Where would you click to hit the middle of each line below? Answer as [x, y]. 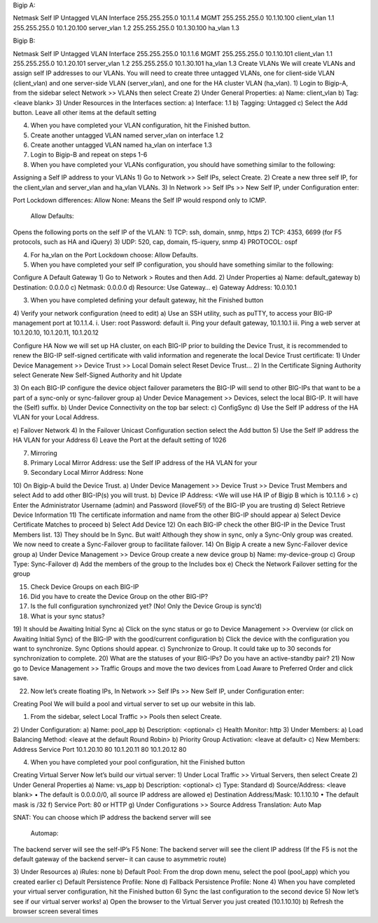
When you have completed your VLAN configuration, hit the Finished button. [141, 126]
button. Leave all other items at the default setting [85, 112]
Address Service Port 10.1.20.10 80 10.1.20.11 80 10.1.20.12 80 [100, 749]
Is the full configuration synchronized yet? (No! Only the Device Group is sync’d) [146, 606]
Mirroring [44, 453]
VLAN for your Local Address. [56, 417]
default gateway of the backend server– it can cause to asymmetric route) [120, 859]
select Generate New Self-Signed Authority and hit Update [97, 375]
